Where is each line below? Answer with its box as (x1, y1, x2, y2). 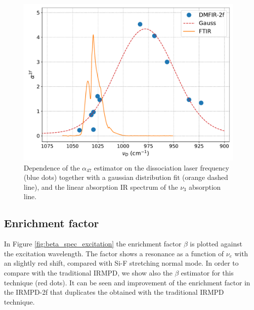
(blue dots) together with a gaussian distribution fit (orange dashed (24, 172, 228, 182)
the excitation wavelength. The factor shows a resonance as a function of (4, 248, 224, 258)
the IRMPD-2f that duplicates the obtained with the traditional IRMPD (4, 287, 224, 297)
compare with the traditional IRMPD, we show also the (4, 267, 173, 277)
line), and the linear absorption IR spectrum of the (24, 181, 178, 192)
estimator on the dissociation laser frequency (94, 162, 229, 172)
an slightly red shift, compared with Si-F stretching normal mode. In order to (4, 258, 239, 268)
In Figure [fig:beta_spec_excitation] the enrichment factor (4, 239, 181, 249)
